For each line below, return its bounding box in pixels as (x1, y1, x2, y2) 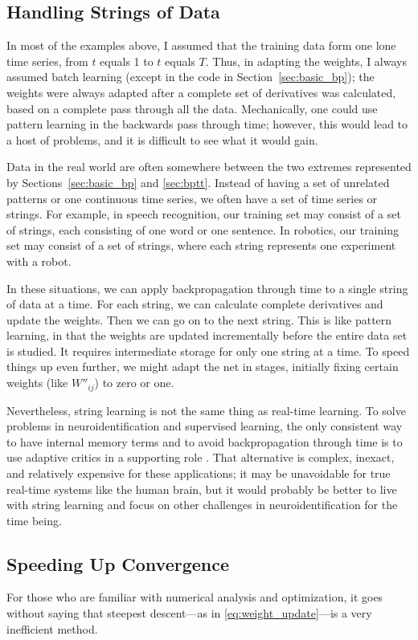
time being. (6, 512, 62, 528)
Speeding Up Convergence (6, 551, 230, 576)
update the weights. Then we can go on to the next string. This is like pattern (6, 311, 392, 328)
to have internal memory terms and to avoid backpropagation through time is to (6, 433, 403, 450)
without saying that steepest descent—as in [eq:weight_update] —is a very (6, 605, 372, 622)
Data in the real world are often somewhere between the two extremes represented (6, 158, 412, 175)
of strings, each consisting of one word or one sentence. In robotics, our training (6, 221, 399, 238)
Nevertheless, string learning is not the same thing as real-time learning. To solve (6, 402, 406, 418)
